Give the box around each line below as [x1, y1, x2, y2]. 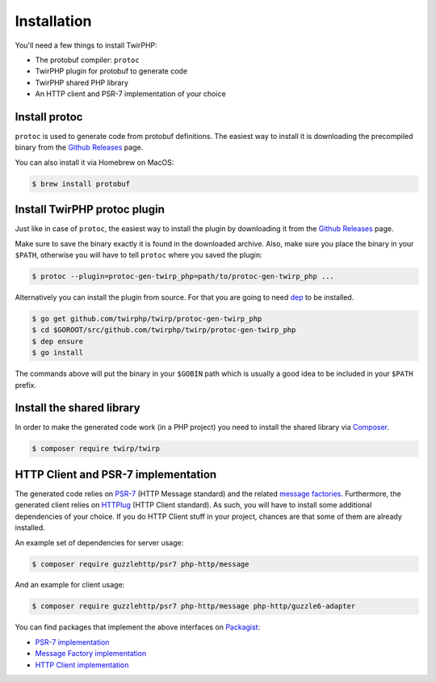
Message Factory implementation [35, 649, 147, 659]
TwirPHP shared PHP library [35, 78, 129, 87]
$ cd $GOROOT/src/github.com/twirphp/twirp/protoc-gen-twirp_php [31, 326, 296, 335]
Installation [15, 12, 92, 30]
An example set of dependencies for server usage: [15, 537, 184, 547]
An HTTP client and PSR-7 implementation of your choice [35, 89, 226, 99]
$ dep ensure [31, 336, 84, 346]
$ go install [31, 348, 84, 357]
